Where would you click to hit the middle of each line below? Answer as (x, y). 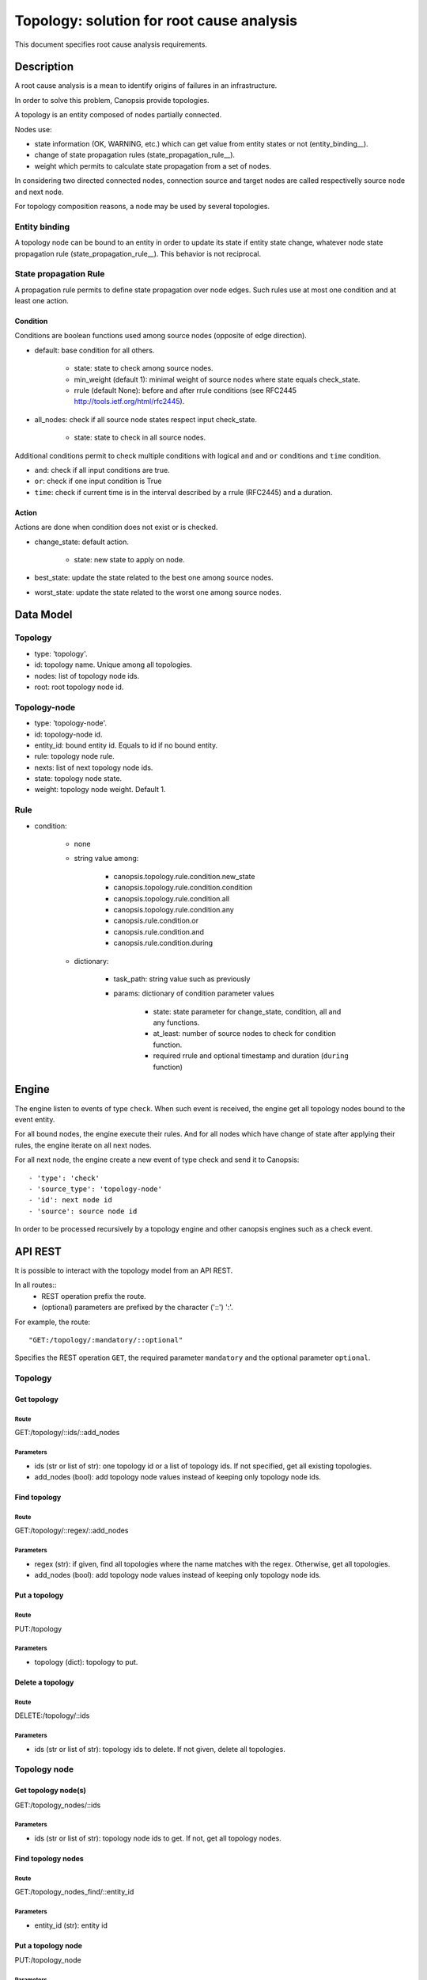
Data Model (43, 615)
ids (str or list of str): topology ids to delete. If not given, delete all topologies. (160, 1749)
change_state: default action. (82, 542)
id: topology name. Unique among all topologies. (113, 664)
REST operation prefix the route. (94, 1296)
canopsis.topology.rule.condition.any (174, 909)
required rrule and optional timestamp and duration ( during (251, 1056)
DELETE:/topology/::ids (52, 1715)
